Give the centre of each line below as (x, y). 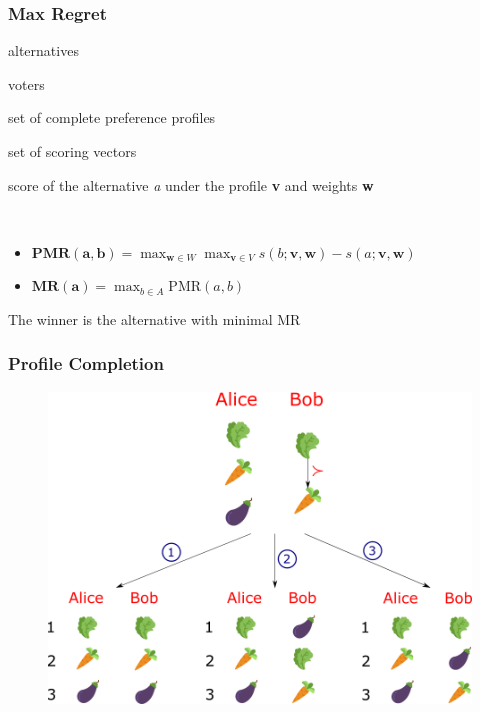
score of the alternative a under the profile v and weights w (191, 184)
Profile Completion (86, 363)
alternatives (43, 50)
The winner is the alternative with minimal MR (154, 318)
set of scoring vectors (72, 151)
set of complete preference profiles (112, 117)
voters (26, 83)
